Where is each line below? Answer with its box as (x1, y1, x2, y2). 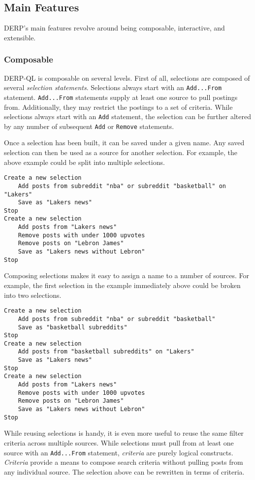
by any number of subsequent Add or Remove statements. (4, 121, 174, 131)
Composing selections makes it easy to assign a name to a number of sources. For (4, 270, 249, 281)
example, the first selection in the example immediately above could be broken (4, 280, 241, 290)
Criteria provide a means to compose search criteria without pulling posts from (4, 457, 243, 467)
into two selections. (4, 289, 62, 300)
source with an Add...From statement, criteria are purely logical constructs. (4, 447, 233, 457)
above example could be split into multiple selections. (4, 157, 165, 167)
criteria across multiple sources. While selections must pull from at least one (4, 437, 234, 448)
